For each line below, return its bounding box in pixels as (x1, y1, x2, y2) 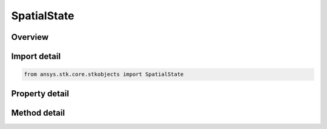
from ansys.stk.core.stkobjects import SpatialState (24, 71, 184, 78)
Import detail (11, 51, 61, 61)
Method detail (11, 107, 65, 118)
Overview (11, 32, 49, 42)
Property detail (11, 88, 70, 99)
